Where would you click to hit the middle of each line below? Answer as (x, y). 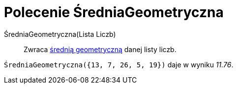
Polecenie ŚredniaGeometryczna (114, 12)
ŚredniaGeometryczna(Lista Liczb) (60, 34)
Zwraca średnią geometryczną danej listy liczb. (100, 49)
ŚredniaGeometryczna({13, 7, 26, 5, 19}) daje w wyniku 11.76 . (119, 64)
